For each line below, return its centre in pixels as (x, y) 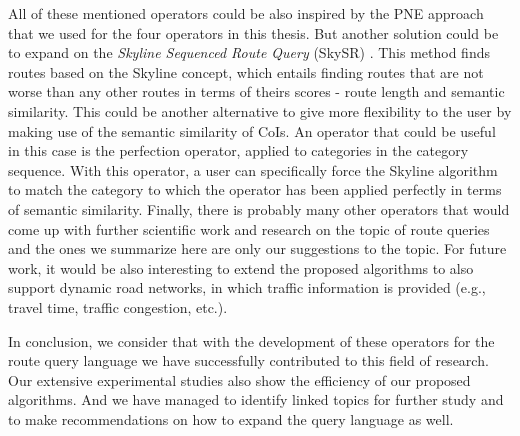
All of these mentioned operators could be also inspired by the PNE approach (246, 13)
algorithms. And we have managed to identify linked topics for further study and (256, 399)
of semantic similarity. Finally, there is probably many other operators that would (259, 208)
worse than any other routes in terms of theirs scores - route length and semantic (256, 91)
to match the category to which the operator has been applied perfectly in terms (255, 189)
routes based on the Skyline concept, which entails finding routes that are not (246, 71)
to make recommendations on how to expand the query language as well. (231, 418)
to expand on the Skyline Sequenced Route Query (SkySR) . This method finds (249, 52)
